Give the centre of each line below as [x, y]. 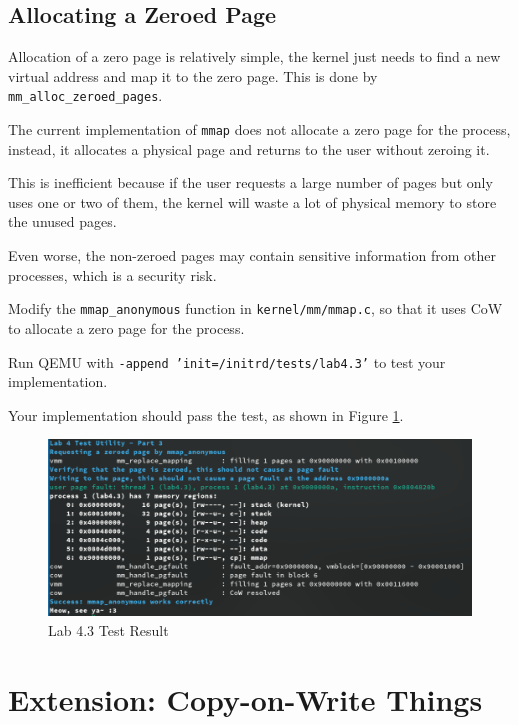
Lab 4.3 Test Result [108, 629]
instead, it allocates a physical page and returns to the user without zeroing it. [249, 148]
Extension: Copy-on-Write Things [245, 698]
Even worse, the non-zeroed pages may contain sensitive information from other [252, 255]
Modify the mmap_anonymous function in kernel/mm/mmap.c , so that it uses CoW [255, 308]
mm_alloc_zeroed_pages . [85, 95]
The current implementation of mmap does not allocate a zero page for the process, [259, 129]
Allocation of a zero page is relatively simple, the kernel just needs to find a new [254, 56]
